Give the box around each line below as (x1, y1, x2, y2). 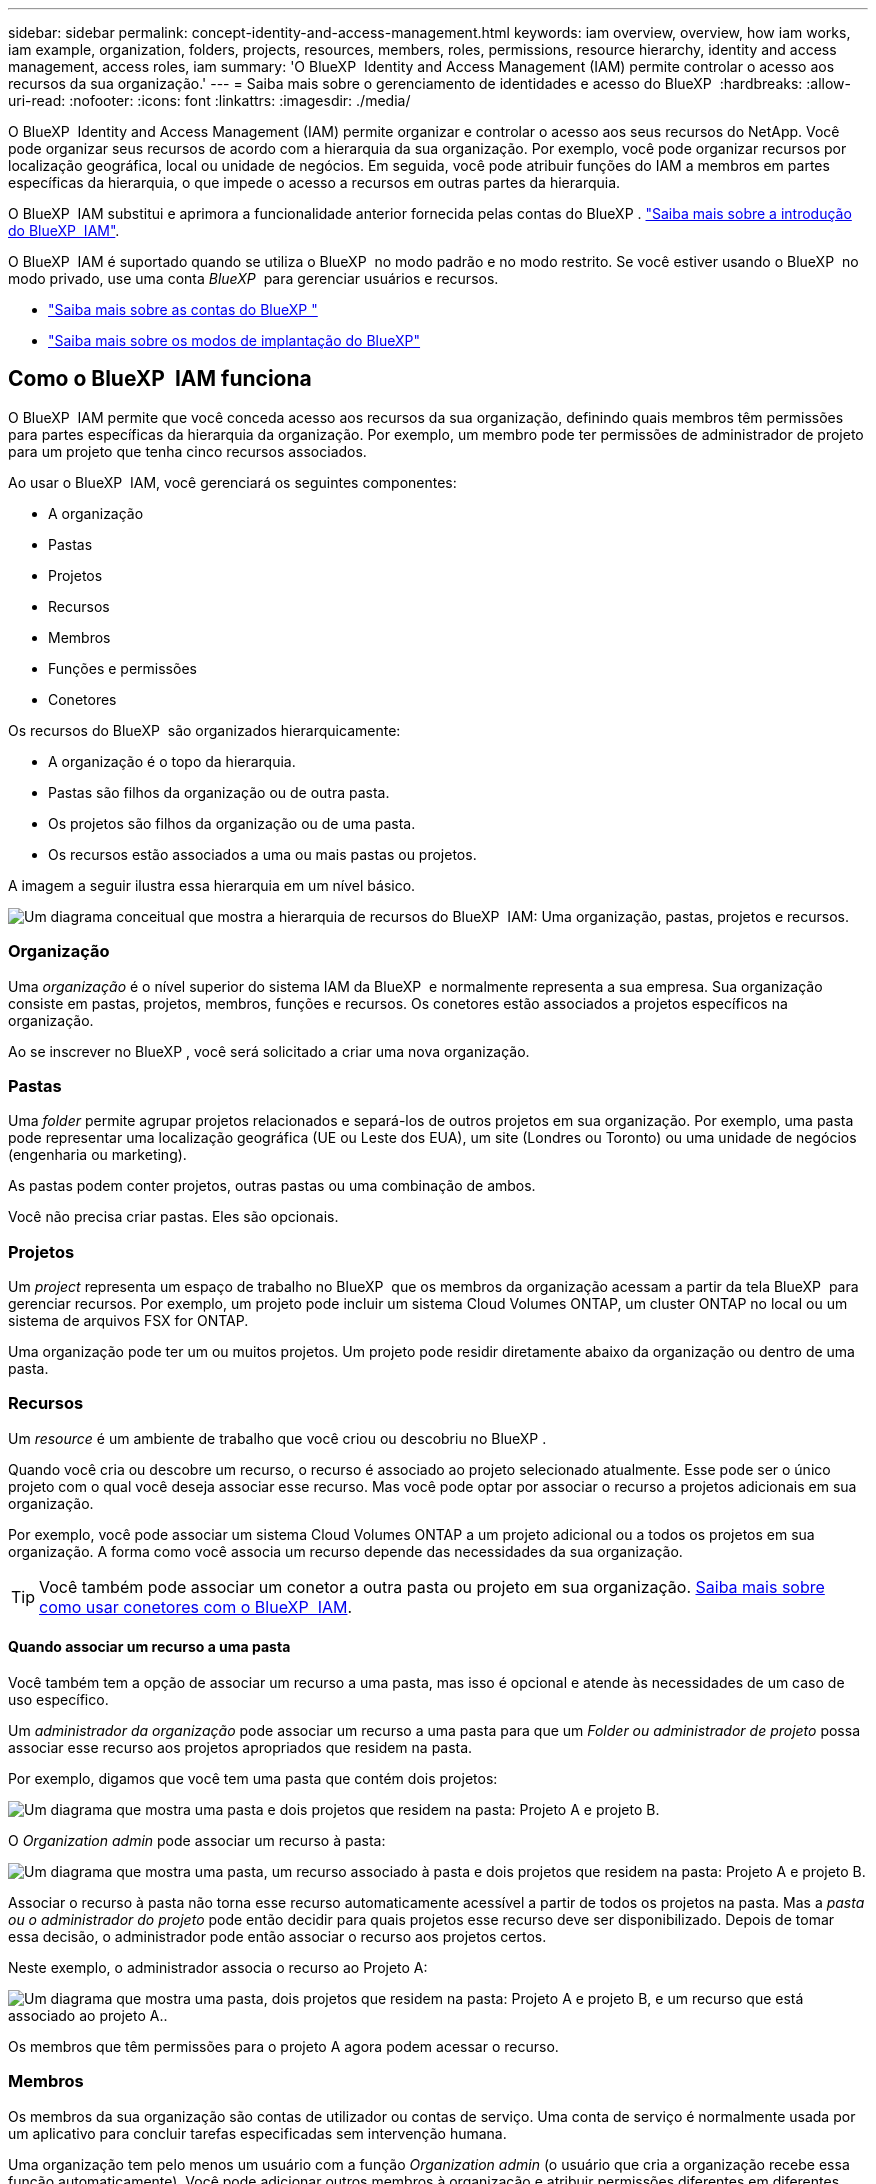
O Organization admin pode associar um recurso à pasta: (8, 1832, 386, 1850)
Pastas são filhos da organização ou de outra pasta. (48, 783, 390, 801)
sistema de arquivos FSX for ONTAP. (8, 1312, 249, 1330)
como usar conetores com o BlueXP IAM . (39, 1596, 353, 1617)
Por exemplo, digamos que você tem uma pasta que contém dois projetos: (8, 1770, 498, 1788)
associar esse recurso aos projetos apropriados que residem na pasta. (8, 1739, 473, 1757)
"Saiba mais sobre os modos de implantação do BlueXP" (48, 332, 421, 349)
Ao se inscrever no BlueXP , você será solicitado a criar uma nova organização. (8, 1042, 530, 1060)
